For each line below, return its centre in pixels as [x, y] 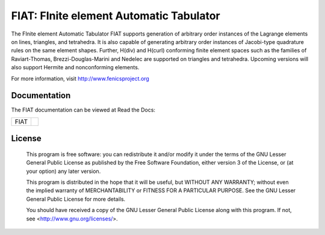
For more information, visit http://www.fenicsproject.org [80, 78]
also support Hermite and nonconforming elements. [75, 67]
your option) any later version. [63, 171]
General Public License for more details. [76, 199]
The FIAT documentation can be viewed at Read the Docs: [83, 110]
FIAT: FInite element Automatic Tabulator [116, 16]
